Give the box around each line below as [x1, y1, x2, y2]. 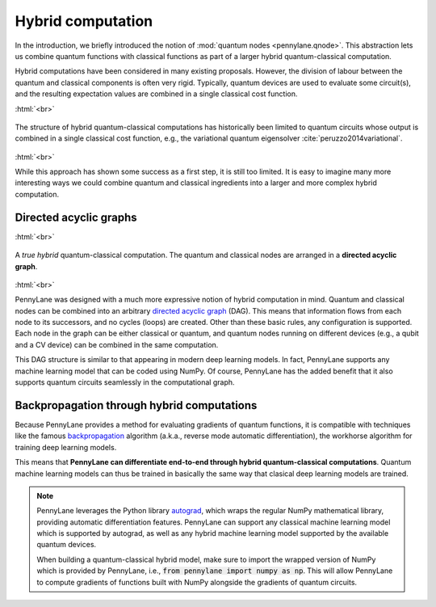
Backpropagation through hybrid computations [15, 398, 258, 412]
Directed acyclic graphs [15, 210, 137, 224]
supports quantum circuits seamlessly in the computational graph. [15, 377, 235, 387]
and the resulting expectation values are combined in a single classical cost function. [15, 89, 298, 99]
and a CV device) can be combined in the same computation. [15, 339, 219, 349]
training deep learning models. [15, 442, 117, 452]
